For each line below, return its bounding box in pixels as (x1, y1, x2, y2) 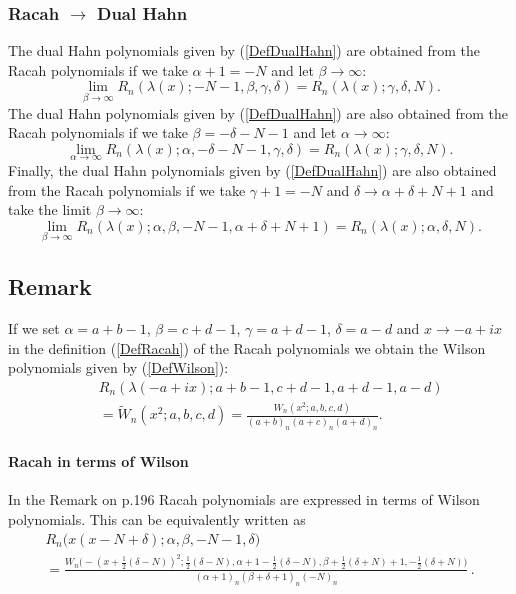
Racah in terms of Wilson (8, 451, 189, 472)
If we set (8, 318, 60, 339)
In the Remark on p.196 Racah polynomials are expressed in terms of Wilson (8, 489, 480, 510)
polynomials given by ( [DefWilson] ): (8, 357, 229, 378)
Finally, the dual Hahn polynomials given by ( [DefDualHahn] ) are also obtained (8, 160, 497, 181)
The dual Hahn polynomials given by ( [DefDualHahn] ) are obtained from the (8, 40, 480, 61)
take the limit (8, 199, 92, 220)
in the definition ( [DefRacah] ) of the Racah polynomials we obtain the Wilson (8, 337, 486, 358)
